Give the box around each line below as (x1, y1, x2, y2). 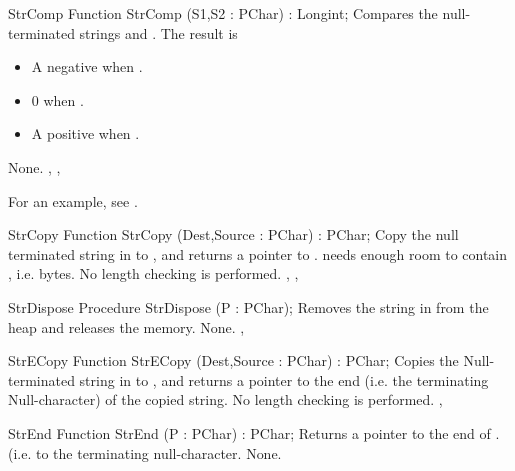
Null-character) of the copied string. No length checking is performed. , (8, 389, 443, 410)
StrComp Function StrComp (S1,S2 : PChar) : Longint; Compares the (8, 3, 438, 23)
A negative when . (31, 56, 143, 77)
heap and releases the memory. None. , (8, 316, 245, 337)
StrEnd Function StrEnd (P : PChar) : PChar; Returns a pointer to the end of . (8, 422, 500, 443)
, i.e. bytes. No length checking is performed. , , (8, 263, 299, 284)
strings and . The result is (79, 22, 238, 43)
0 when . (31, 89, 84, 110)
